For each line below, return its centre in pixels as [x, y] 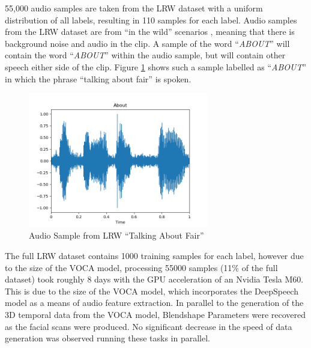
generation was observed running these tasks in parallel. [107, 338]
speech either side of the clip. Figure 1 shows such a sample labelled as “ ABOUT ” [156, 66]
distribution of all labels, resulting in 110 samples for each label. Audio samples [151, 20]
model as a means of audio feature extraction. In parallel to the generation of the [154, 303]
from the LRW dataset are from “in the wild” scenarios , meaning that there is [150, 32]
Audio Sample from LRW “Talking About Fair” [116, 235]
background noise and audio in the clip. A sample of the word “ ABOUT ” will [147, 43]
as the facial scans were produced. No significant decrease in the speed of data [149, 326]
